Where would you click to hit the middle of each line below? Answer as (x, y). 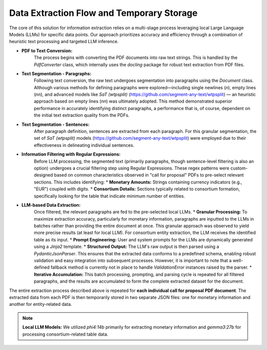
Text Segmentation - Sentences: (56, 124)
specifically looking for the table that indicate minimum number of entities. (110, 196)
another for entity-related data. (41, 304)
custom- (239, 168)
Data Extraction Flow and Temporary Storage (103, 13)
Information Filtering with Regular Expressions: (71, 154)
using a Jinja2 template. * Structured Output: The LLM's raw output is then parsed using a (127, 247)
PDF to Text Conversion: (47, 51)
